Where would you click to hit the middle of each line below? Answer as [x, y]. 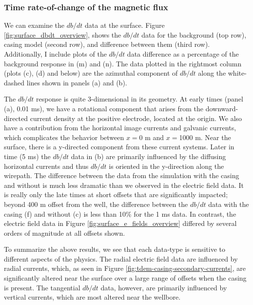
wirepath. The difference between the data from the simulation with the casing [122, 175]
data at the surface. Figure [125, 25]
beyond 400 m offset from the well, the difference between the [96, 204]
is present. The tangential [42, 287]
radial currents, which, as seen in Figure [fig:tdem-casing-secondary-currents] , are [125, 268]
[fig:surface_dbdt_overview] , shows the [63, 34]
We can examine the [34, 25]
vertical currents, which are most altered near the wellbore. [92, 297]
